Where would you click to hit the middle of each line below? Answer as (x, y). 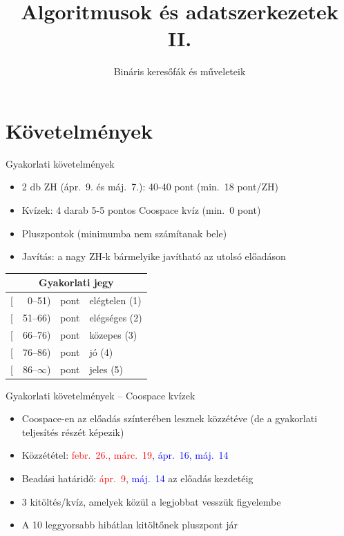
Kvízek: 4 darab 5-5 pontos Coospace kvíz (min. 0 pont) (141, 210)
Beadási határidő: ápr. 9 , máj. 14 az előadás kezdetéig (137, 478)
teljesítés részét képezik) (73, 431)
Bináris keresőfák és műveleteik (180, 71)
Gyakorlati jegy (76, 282)
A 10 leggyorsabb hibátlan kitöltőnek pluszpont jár (130, 525)
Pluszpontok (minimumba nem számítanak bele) (124, 233)
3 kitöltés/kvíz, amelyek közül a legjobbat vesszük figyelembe (151, 501)
